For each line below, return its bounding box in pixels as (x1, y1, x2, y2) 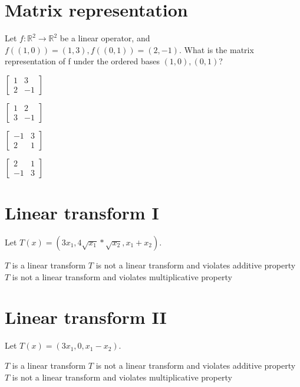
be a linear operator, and (60, 32, 150, 44)
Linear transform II (5, 305, 167, 329)
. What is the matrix (179, 43, 254, 55)
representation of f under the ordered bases (5, 55, 160, 67)
